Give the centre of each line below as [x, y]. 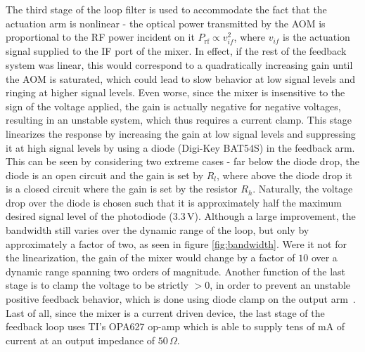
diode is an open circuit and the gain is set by [105, 175]
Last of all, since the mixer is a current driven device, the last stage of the [165, 312]
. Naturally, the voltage [303, 189]
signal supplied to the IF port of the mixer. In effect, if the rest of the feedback [176, 51]
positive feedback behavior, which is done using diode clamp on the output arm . [181, 299]
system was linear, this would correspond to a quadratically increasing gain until [179, 64]
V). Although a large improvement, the [271, 216]
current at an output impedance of [81, 340]
